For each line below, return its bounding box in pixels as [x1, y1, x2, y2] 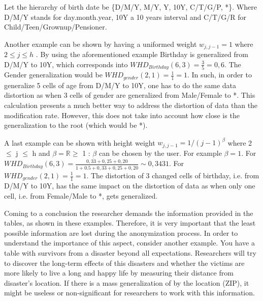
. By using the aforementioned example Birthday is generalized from [36, 49, 248, 60]
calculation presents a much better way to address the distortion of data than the [4, 99, 258, 110]
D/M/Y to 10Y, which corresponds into [4, 59, 128, 69]
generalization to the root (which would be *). [4, 120, 148, 130]
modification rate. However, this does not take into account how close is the [4, 110, 240, 120]
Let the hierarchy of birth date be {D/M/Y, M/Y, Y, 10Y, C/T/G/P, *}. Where [4, 2, 257, 12]
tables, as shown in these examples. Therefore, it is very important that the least [4, 217, 256, 228]
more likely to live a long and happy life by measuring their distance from [4, 267, 234, 278]
